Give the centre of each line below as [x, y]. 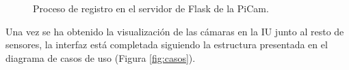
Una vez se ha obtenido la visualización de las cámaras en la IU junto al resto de [175, 31]
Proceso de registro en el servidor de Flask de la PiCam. [151, 8]
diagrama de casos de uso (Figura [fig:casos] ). [101, 57]
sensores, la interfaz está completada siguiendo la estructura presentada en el [167, 45]
